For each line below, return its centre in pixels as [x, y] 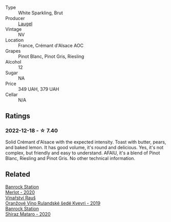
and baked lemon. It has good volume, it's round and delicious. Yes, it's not [84, 147]
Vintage [14, 29]
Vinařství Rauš [20, 197]
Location [15, 40]
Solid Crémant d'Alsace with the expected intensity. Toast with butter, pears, [86, 142]
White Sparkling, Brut [40, 13]
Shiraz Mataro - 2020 [28, 214]
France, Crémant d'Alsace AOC [51, 45]
